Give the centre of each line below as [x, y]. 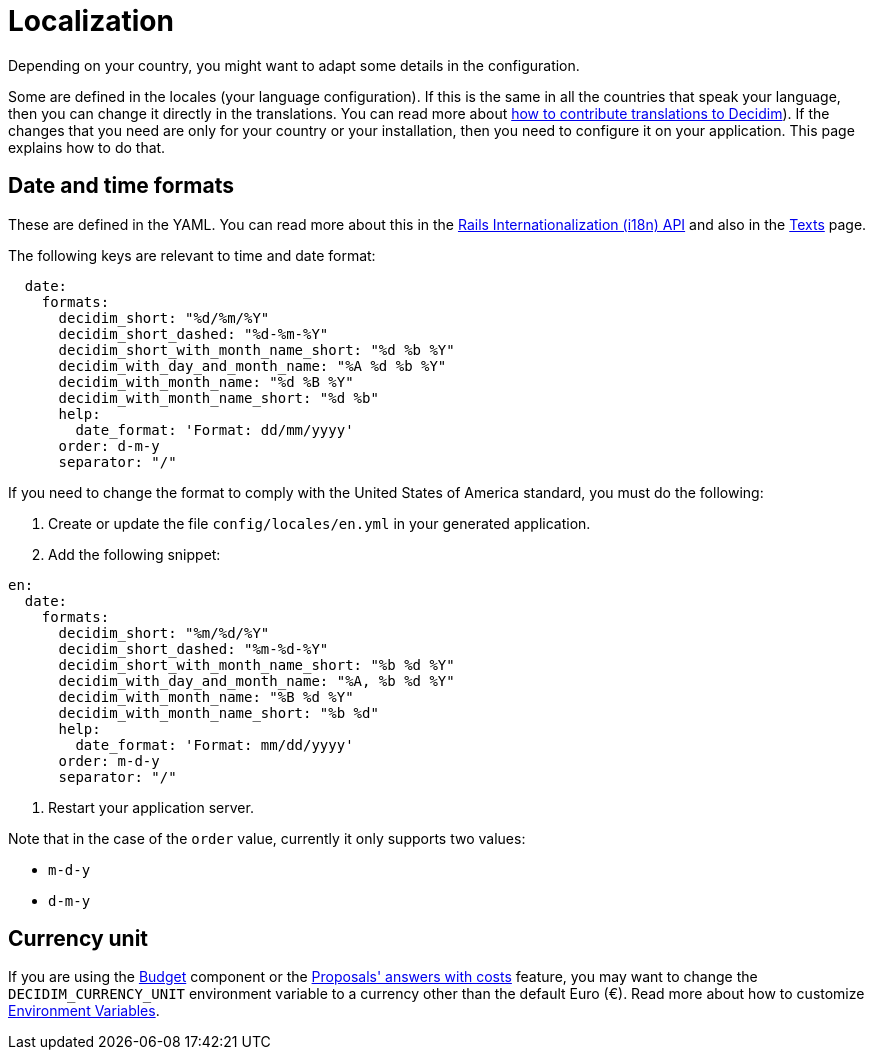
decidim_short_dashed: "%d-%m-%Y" [193, 333]
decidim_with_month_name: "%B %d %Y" [206, 696]
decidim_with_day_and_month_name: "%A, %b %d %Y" [256, 680]
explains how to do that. [87, 147]
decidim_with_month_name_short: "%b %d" [218, 712]
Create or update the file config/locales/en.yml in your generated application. [319, 523]
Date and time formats [121, 186]
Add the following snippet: [134, 554]
